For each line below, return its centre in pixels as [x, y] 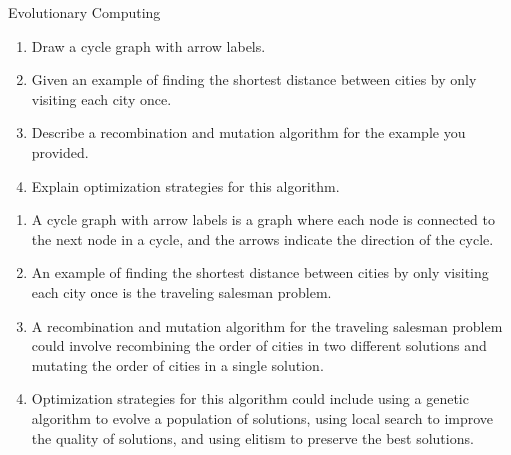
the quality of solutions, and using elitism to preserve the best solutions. [252, 437]
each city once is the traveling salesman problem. [181, 291]
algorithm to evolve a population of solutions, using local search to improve [262, 417]
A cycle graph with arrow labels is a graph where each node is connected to [263, 219]
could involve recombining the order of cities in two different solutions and [259, 345]
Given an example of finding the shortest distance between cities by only [254, 79]
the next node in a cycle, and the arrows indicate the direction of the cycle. [262, 238]
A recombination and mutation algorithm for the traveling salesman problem [267, 325]
